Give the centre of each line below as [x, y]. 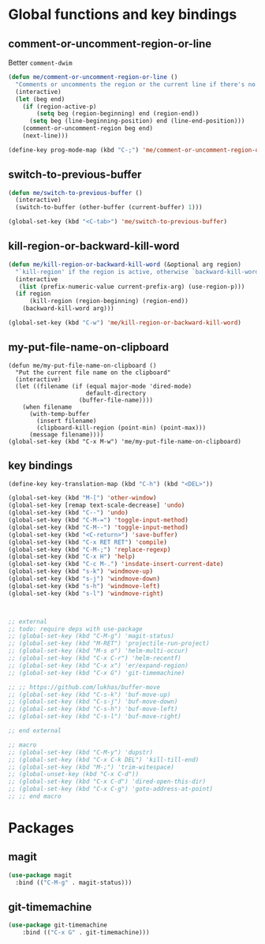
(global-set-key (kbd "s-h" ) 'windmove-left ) [84, 586]
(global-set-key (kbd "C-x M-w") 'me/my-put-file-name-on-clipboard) [125, 441]
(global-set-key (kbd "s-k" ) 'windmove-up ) [81, 571]
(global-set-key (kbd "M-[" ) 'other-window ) [82, 498]
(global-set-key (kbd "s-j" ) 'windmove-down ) [84, 579]
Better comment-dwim [40, 62]
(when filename [47, 407]
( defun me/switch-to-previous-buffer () [76, 193]
